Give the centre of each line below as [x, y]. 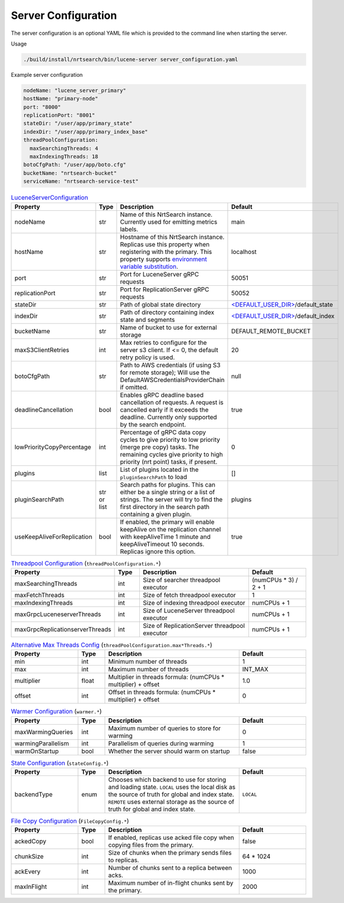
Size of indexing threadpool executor [194, 602]
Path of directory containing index [167, 312]
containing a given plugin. [156, 514]
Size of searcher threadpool [181, 580]
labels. [129, 229]
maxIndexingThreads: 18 [64, 157]
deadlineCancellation [44, 409]
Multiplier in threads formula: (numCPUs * [166, 677]
